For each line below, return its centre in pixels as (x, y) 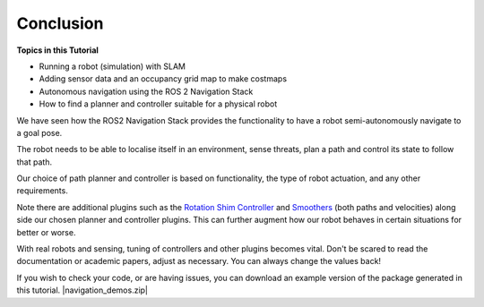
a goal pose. (39, 132)
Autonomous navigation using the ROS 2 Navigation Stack (146, 91)
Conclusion (60, 23)
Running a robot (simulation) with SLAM (112, 66)
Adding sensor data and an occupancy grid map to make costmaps (163, 79)
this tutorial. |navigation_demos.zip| (82, 290)
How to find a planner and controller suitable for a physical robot (158, 104)
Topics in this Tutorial (57, 50)
